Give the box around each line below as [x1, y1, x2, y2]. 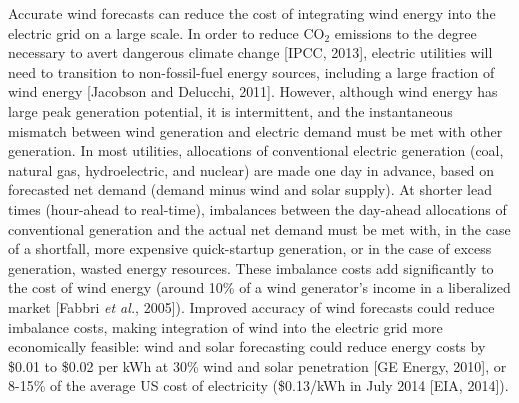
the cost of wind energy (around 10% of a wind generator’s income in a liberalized [8, 277, 511, 298]
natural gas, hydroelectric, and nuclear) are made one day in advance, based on [8, 159, 495, 180]
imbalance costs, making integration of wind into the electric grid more [8, 316, 443, 337]
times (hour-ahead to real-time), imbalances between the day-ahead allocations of [8, 198, 507, 219]
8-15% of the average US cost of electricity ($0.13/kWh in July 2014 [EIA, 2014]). [8, 375, 509, 396]
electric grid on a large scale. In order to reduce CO [8, 22, 325, 43]
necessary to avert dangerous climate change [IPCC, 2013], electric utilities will [8, 42, 493, 63]
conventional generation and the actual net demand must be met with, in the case [8, 218, 511, 239]
